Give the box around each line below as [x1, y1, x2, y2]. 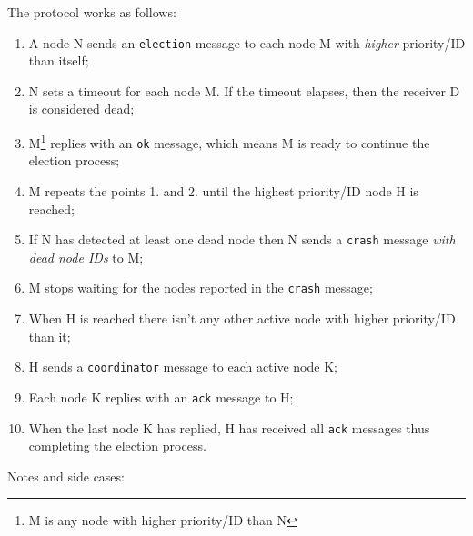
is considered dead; [28, 99, 135, 118]
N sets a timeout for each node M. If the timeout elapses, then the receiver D [28, 81, 460, 100]
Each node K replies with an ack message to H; [28, 387, 294, 406]
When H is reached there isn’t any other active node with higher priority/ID [28, 309, 456, 328]
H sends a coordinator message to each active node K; [28, 357, 337, 376]
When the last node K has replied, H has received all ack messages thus [28, 418, 430, 437]
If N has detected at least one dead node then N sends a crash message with [28, 230, 456, 249]
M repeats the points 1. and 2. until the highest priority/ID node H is [28, 181, 418, 200]
